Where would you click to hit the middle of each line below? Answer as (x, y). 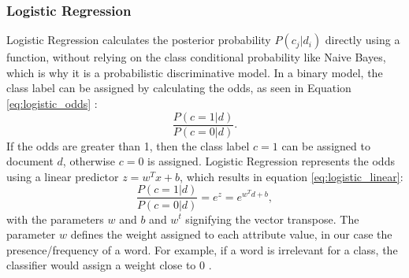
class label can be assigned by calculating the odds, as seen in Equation (179, 88)
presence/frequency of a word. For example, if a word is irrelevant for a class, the (202, 249)
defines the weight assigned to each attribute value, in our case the (231, 234)
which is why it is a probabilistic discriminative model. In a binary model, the (195, 72)
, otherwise (89, 161)
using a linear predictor (63, 176)
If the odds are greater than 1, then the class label (128, 145)
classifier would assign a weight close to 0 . (109, 265)
